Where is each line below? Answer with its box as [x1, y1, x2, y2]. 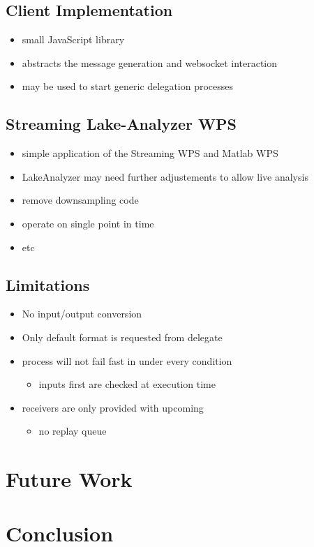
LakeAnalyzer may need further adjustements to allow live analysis [22, 169, 308, 183]
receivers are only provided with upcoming [22, 400, 204, 414]
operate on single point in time [22, 216, 154, 230]
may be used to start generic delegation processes [22, 79, 234, 93]
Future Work [6, 465, 133, 493]
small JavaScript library [22, 32, 125, 47]
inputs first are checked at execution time [38, 377, 216, 391]
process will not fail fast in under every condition [22, 353, 232, 368]
